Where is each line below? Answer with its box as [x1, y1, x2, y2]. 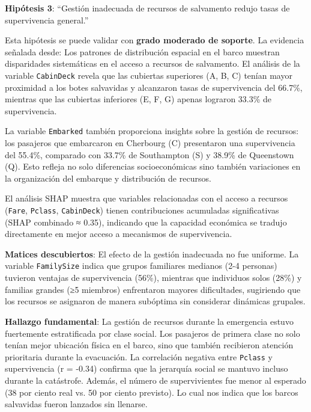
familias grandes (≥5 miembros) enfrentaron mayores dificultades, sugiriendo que [5, 283, 301, 295]
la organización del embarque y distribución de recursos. [5, 171, 211, 184]
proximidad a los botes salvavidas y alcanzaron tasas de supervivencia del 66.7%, [5, 81, 303, 93]
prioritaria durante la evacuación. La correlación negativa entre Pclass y [5, 350, 273, 363]
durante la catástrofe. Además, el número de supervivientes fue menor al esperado [5, 374, 306, 386]
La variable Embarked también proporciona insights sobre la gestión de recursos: [5, 125, 299, 137]
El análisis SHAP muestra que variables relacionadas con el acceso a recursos [5, 192, 288, 204]
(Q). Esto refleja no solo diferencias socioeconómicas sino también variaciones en [5, 160, 301, 173]
